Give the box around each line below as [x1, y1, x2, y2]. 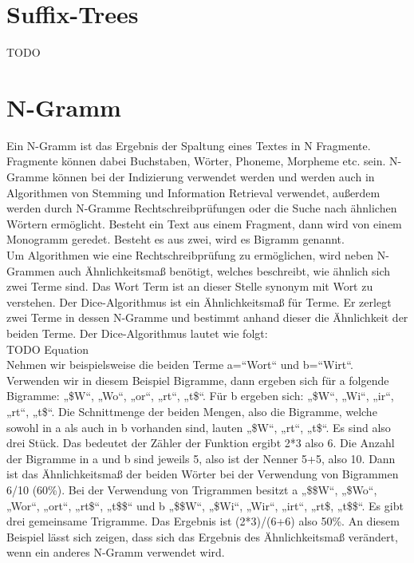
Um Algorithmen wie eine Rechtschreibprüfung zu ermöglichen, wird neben [6, 247, 374, 263]
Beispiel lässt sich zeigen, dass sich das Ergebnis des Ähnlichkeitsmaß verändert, [6, 528, 398, 545]
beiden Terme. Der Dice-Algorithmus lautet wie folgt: [6, 324, 268, 341]
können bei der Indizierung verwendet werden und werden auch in [52, 169, 375, 185]
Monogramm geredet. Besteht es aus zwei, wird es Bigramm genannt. [6, 231, 345, 248]
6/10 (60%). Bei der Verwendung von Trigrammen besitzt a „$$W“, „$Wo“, [6, 481, 377, 498]
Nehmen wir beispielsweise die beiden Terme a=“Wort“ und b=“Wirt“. [6, 356, 353, 373]
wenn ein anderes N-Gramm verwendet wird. [6, 544, 225, 561]
